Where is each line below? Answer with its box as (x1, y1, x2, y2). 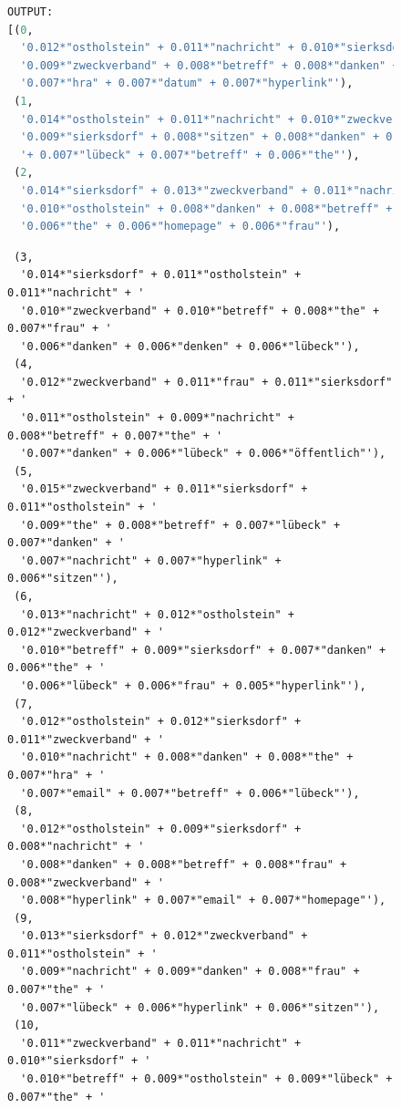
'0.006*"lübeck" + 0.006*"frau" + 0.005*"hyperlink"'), (20, 678, 366, 692)
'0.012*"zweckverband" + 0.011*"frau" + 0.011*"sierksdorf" (20, 375, 393, 388)
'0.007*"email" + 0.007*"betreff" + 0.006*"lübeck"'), (20, 786, 360, 800)
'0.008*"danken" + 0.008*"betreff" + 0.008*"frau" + (20, 857, 347, 871)
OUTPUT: (7, 5, 54, 18)
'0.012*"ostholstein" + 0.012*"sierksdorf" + (20, 715, 302, 729)
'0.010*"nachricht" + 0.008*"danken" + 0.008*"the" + (20, 751, 354, 764)
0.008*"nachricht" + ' (7, 840, 145, 854)
